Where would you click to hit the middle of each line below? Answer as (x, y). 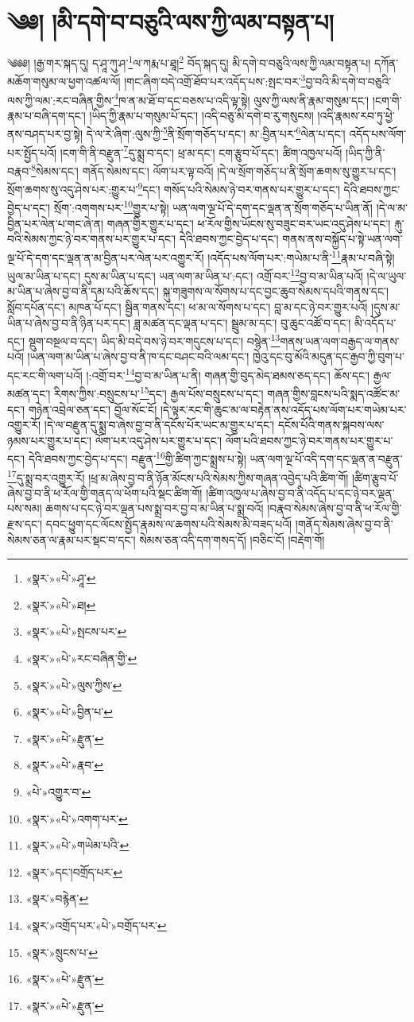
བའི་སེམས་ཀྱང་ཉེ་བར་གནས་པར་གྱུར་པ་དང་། (92, 239)
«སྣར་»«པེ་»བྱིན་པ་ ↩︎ (69, 712)
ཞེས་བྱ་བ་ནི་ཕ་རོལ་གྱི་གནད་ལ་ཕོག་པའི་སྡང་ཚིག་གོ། (105, 492)
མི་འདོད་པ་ (375, 322)
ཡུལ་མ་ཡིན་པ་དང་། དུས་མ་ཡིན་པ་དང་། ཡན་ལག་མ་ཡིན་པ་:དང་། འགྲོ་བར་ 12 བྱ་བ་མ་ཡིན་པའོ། (185, 275)
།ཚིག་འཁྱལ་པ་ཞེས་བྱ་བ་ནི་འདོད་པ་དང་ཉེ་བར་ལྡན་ (300, 492)
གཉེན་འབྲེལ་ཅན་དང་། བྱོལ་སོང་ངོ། (93, 409)
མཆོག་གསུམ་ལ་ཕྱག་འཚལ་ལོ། (64, 81)
